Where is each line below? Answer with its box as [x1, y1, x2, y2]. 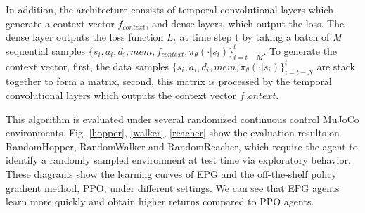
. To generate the [263, 43, 338, 58]
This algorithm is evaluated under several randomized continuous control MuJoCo [6, 111, 359, 126]
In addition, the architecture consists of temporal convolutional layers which [6, 2, 333, 16]
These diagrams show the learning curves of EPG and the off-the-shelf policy [6, 166, 337, 181]
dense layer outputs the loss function [6, 30, 164, 44]
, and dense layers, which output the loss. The [146, 15, 345, 30]
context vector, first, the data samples [6, 58, 169, 73]
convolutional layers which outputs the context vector [6, 87, 237, 102]
